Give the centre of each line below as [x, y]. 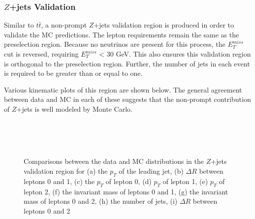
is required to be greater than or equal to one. [73, 73]
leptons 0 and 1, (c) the [59, 181]
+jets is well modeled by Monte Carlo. [74, 109]
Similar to [19, 25]
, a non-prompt [64, 25]
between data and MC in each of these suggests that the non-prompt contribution [127, 99]
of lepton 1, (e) [185, 181]
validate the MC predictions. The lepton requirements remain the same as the [122, 34]
